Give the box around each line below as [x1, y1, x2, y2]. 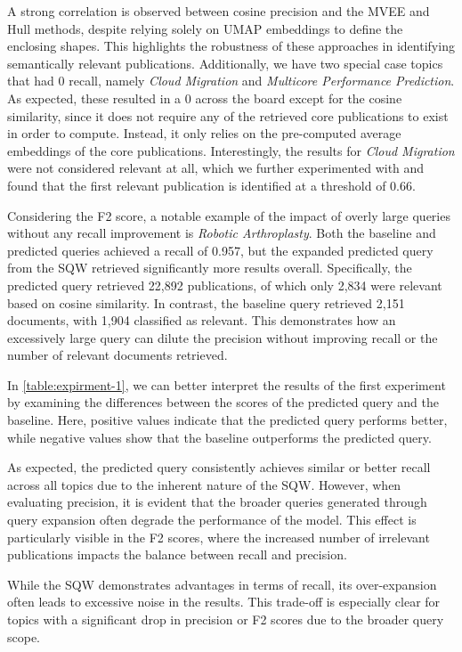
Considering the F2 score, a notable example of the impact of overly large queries [7, 206, 450, 224]
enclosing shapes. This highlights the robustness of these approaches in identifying [7, 37, 455, 55]
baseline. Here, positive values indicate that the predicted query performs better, [7, 411, 448, 429]
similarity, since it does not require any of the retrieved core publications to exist [7, 106, 449, 125]
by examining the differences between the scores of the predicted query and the [7, 393, 439, 412]
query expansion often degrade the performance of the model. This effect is [7, 510, 417, 529]
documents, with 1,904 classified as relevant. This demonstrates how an [7, 311, 396, 330]
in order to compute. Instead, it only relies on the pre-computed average [7, 124, 401, 143]
